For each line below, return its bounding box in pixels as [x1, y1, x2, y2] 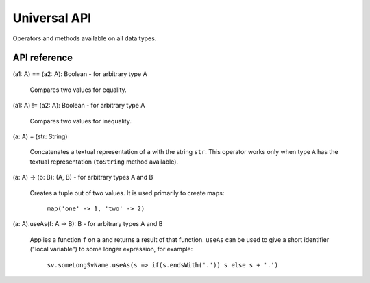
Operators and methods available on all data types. [12, 34, 157, 42]
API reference [12, 52, 73, 64]
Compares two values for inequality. [29, 116, 132, 125]
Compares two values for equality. [29, 86, 127, 94]
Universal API [12, 10, 92, 25]
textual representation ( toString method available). [29, 158, 178, 166]
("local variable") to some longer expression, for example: [29, 245, 193, 254]
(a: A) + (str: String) [12, 132, 68, 140]
